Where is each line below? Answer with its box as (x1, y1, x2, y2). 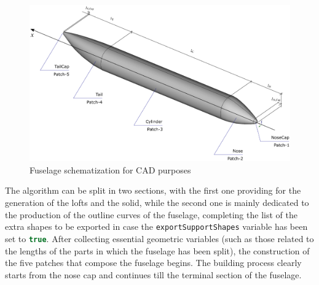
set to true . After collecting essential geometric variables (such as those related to (5, 232, 314, 245)
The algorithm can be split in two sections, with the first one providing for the (5, 184, 301, 197)
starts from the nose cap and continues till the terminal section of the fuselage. (5, 268, 302, 281)
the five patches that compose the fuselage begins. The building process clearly (5, 256, 302, 269)
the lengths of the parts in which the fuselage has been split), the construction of (5, 244, 310, 257)
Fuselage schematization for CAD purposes (30, 163, 191, 176)
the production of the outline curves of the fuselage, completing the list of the (5, 208, 297, 221)
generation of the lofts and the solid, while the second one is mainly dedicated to (5, 196, 309, 209)
